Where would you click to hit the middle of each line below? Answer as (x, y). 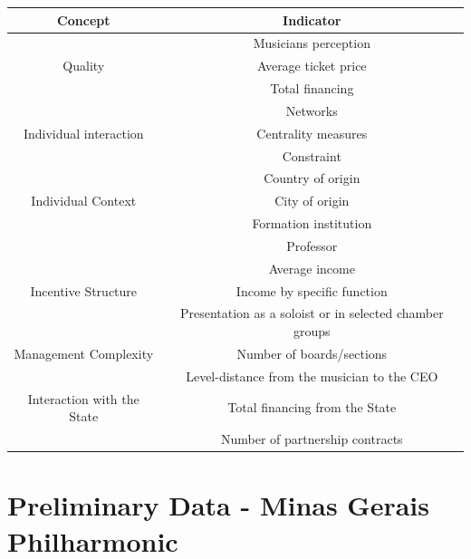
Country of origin (312, 178)
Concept (84, 19)
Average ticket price (312, 66)
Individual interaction (83, 133)
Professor (312, 245)
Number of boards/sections (312, 353)
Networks (312, 110)
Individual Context (84, 201)
